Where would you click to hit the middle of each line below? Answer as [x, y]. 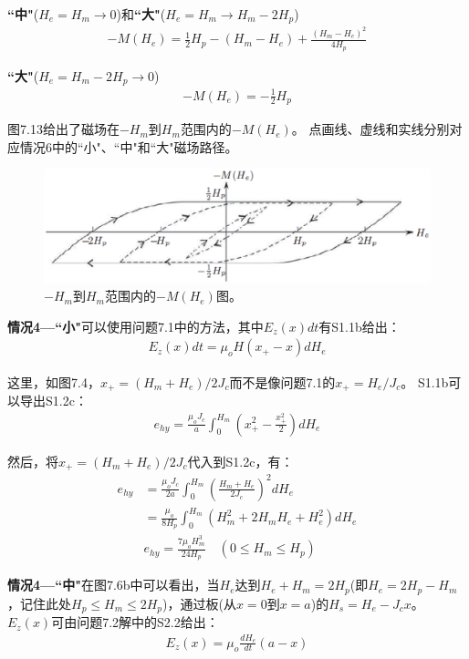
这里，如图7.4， [54, 381]
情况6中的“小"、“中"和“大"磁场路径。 [129, 146]
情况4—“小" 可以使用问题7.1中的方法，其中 [135, 326]
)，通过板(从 [199, 603]
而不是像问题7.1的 [282, 381]
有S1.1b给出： [360, 326]
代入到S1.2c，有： [240, 461]
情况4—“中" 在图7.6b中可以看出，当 [114, 585]
